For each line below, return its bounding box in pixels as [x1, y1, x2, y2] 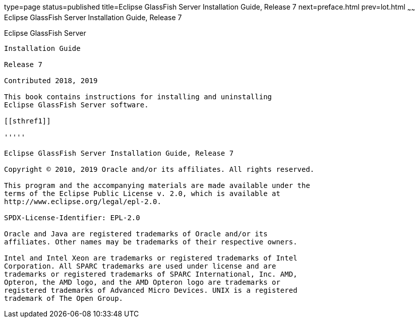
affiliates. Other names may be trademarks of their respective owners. [4, 237, 297, 246]
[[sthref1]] [4, 116, 51, 125]
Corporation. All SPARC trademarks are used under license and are [4, 262, 276, 270]
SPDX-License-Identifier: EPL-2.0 [4, 213, 140, 222]
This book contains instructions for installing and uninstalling [4, 92, 272, 101]
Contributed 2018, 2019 [4, 76, 98, 85]
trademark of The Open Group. [4, 294, 124, 302]
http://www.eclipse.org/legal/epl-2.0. [4, 197, 161, 206]
